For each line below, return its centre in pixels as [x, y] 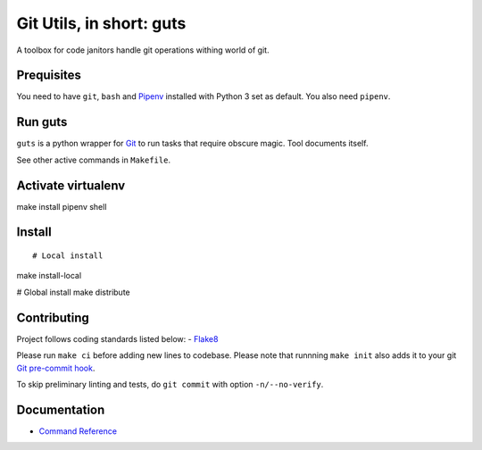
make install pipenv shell [62, 206]
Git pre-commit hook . [56, 368]
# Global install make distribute [73, 292]
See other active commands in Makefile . [94, 160]
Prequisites [49, 75]
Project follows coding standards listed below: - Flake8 [117, 338]
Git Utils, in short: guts [101, 23]
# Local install [68, 256]
